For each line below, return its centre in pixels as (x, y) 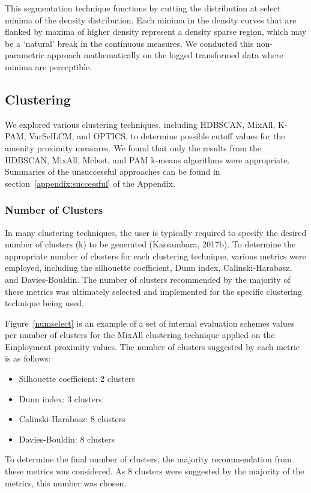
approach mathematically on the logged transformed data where (165, 55)
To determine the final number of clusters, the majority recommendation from (148, 459)
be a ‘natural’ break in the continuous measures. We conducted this (129, 43)
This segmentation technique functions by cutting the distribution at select (143, 8)
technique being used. (44, 303)
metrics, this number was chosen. (66, 482)
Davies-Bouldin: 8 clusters (67, 439)
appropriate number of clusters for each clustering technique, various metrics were (155, 256)
